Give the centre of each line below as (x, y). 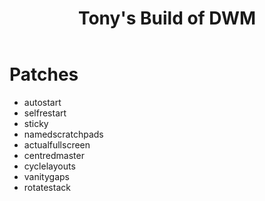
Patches (44, 74)
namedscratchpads (63, 134)
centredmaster (54, 155)
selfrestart (45, 113)
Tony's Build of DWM (167, 18)
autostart (42, 102)
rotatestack (47, 187)
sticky (36, 123)
